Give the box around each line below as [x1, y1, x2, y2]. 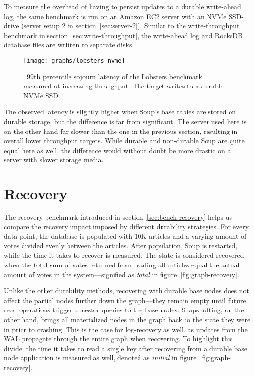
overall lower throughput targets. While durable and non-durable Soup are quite [4, 135, 245, 146]
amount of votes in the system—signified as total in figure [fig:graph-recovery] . [4, 269, 239, 279]
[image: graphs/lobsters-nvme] [23, 57, 125, 64]
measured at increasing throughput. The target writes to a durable [23, 81, 224, 91]
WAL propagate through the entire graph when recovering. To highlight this [4, 333, 233, 344]
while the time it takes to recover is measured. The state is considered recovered [4, 250, 244, 260]
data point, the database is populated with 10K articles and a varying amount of [4, 231, 247, 241]
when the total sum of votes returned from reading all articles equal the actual [4, 260, 240, 270]
